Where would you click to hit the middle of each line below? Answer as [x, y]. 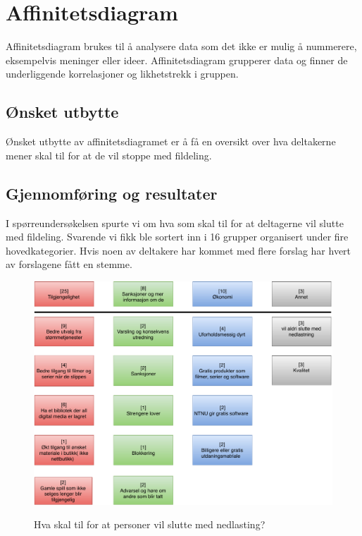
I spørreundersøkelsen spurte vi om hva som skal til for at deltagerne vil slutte [175, 223]
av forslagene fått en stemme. [69, 264]
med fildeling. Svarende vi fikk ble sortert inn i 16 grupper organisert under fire [177, 237]
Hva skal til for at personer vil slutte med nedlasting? [150, 524]
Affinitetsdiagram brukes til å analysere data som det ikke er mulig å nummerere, [181, 46]
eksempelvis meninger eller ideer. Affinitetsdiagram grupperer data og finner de [177, 60]
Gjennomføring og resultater [112, 193]
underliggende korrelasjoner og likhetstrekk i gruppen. [122, 74]
